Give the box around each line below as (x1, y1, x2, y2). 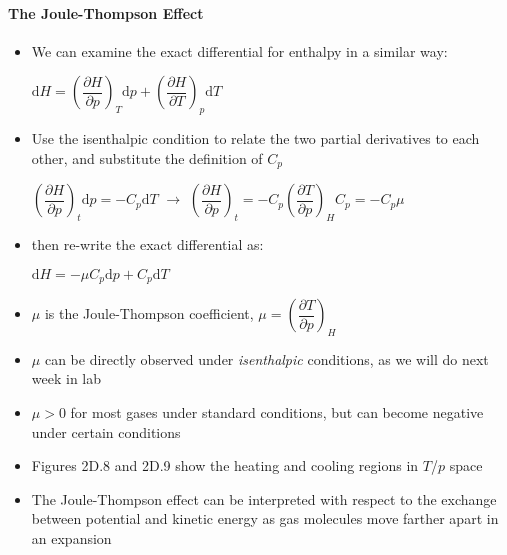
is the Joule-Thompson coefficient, (44, 303, 254, 324)
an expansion (31, 528, 112, 549)
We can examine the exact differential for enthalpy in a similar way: (31, 40, 448, 61)
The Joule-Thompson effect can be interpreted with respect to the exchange (31, 488, 497, 509)
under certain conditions (31, 421, 181, 442)
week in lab (31, 368, 102, 389)
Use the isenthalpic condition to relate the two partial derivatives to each (31, 128, 480, 149)
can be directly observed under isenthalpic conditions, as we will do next (44, 348, 489, 369)
